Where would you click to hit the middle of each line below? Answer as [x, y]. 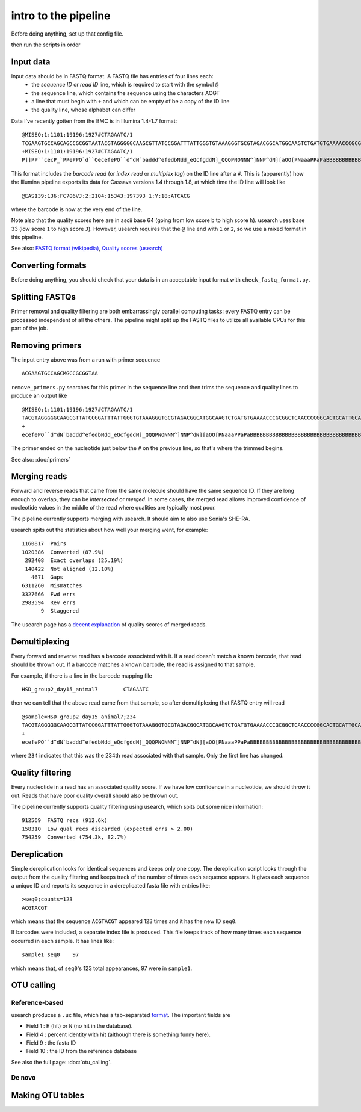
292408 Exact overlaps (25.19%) [74, 561]
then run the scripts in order [46, 45]
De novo [23, 1078]
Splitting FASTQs [44, 297]
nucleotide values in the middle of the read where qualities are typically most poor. [113, 508]
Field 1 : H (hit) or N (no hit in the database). [79, 1026]
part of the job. [29, 329]
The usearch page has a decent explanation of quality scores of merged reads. [109, 624]
